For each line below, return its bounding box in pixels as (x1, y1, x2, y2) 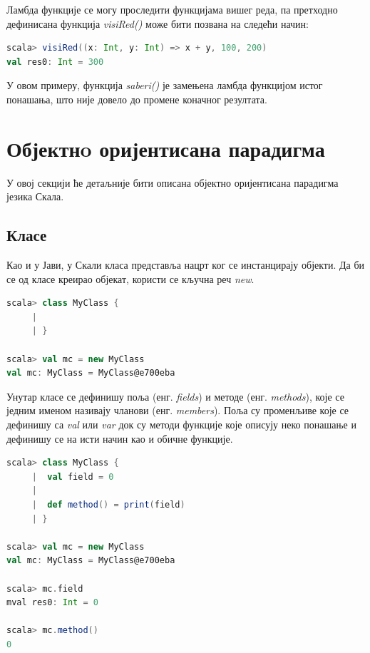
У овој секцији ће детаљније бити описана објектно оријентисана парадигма (6, 175, 339, 190)
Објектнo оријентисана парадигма (6, 133, 325, 163)
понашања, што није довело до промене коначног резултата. (6, 91, 267, 106)
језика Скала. (6, 189, 64, 204)
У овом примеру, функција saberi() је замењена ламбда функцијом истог (6, 78, 323, 93)
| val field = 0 (31, 471, 114, 482)
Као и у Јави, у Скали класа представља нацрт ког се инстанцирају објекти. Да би (6, 257, 365, 272)
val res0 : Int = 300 (6, 56, 104, 67)
